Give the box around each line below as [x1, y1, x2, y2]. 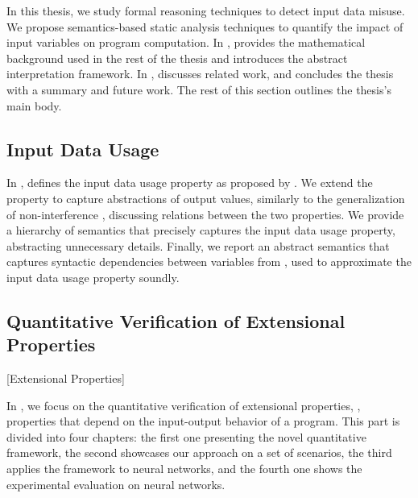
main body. [6, 97, 62, 114]
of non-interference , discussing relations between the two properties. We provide [6, 205, 404, 222]
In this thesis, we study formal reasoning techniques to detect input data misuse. [6, 2, 405, 19]
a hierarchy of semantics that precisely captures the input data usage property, [6, 222, 395, 239]
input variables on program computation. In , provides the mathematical [6, 34, 366, 51]
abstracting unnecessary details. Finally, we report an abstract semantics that [6, 237, 390, 254]
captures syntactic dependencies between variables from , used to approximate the [6, 253, 412, 270]
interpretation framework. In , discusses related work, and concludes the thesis [6, 65, 394, 82]
